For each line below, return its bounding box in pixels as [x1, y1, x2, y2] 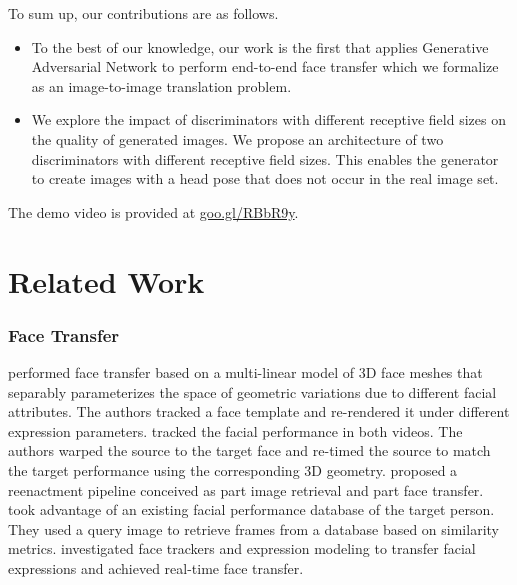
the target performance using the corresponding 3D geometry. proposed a [8, 459, 458, 480]
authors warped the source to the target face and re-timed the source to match [8, 440, 491, 461]
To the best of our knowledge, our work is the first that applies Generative [31, 36, 489, 57]
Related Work [8, 260, 205, 301]
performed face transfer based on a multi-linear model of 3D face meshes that [8, 361, 483, 382]
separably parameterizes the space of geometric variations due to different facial [8, 381, 497, 402]
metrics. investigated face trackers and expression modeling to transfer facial [8, 538, 476, 559]
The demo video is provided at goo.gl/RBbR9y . [8, 201, 299, 222]
